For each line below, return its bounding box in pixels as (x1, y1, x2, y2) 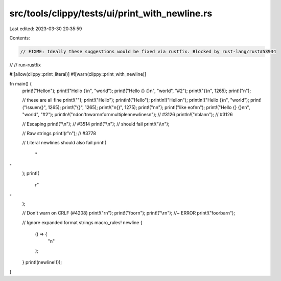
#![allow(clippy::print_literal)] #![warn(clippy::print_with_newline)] (9, 71, 147, 77)
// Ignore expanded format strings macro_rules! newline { (22, 219, 143, 225)
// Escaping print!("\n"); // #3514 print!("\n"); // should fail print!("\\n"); (22, 121, 170, 127)
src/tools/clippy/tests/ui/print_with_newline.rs (9, 8, 213, 19)
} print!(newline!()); (22, 259, 62, 266)
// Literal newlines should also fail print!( (22, 140, 107, 146)
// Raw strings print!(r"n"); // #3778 (22, 131, 97, 137)
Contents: (9, 35, 30, 41)
